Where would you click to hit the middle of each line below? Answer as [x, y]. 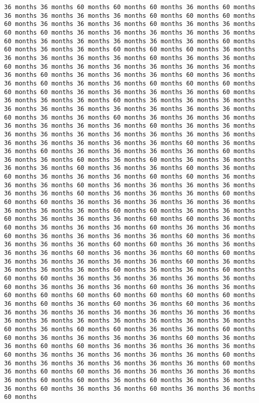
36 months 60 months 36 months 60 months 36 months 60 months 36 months [130, 304]
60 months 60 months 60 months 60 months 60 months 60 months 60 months [130, 295]
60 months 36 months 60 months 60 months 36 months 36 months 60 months [130, 329]
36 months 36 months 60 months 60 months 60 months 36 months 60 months [130, 7]
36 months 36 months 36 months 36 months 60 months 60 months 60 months [130, 16]
